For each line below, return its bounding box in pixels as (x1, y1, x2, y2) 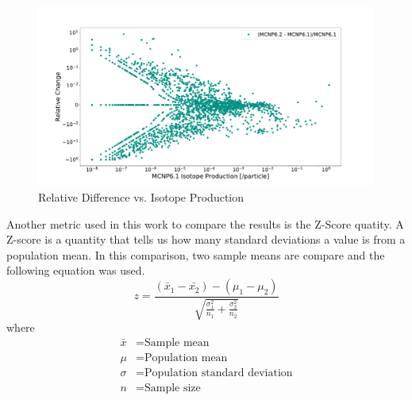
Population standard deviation (144, 367, 293, 379)
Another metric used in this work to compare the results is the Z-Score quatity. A (6, 215, 404, 232)
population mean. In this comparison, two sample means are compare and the (6, 246, 385, 263)
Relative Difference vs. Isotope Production (38, 189, 245, 206)
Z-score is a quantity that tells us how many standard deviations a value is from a (6, 231, 406, 248)
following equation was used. (6, 262, 145, 279)
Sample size (144, 383, 201, 394)
